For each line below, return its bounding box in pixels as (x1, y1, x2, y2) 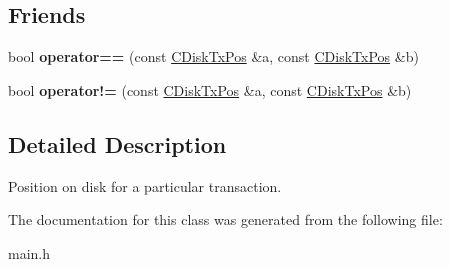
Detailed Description (8, 128, 227, 159)
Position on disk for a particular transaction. (8, 175, 282, 196)
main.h (8, 242, 51, 263)
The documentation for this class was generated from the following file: (8, 209, 443, 230)
